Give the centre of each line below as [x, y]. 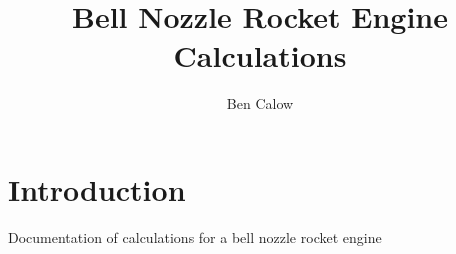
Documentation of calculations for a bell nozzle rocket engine [195, 236]
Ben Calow [260, 103]
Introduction [97, 188]
